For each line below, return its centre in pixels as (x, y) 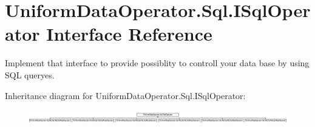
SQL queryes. (30, 74)
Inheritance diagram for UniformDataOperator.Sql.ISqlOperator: (125, 95)
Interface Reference (129, 34)
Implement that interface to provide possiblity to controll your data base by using (157, 63)
